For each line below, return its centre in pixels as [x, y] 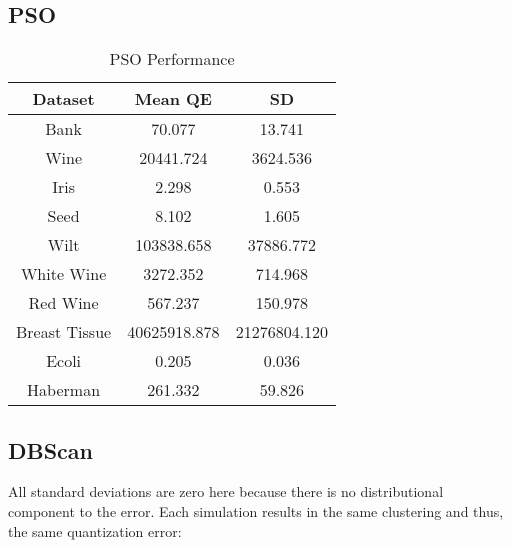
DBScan [51, 449]
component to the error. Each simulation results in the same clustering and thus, [256, 511]
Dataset [63, 99]
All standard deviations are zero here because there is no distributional [226, 491]
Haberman [64, 390]
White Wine [63, 274]
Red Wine [63, 303]
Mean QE [173, 99]
